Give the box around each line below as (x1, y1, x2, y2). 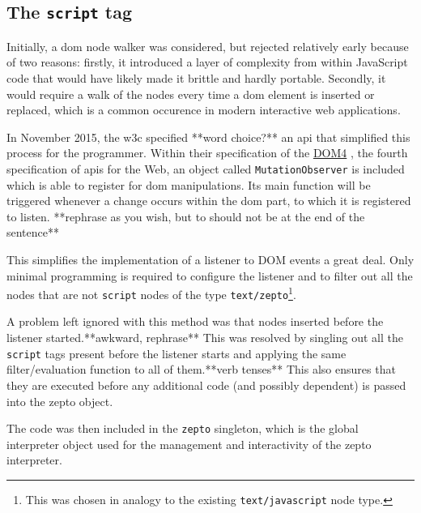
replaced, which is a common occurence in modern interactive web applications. (6, 101, 401, 118)
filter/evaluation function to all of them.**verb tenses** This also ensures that (6, 361, 396, 378)
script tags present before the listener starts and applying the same (6, 344, 347, 361)
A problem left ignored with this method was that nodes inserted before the (6, 313, 384, 330)
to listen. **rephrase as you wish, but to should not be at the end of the (6, 207, 365, 224)
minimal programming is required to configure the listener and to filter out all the (6, 267, 413, 284)
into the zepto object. (6, 392, 113, 409)
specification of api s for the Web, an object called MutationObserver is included (6, 160, 405, 177)
